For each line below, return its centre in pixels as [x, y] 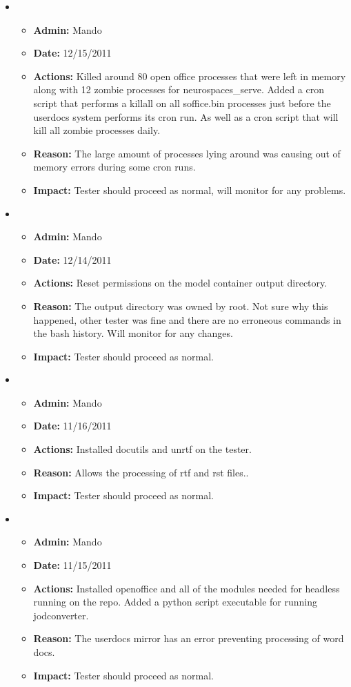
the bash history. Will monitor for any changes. [133, 333]
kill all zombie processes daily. [97, 130]
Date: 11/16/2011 [72, 426]
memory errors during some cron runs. [114, 167]
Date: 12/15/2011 [72, 53]
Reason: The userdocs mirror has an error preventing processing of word [189, 638]
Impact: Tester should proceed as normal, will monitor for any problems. [190, 190]
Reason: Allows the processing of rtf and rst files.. [141, 472]
